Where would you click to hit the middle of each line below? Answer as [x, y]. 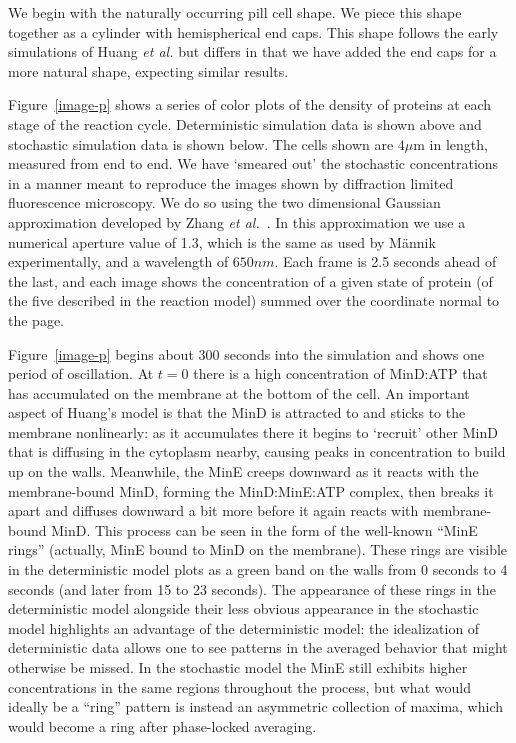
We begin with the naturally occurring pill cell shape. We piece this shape [235, 12]
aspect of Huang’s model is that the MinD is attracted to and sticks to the [237, 412]
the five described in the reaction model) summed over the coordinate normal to [254, 300]
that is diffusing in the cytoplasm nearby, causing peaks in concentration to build [257, 451]
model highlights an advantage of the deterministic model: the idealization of [244, 627]
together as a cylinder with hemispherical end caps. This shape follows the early [253, 31]
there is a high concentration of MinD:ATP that [340, 373]
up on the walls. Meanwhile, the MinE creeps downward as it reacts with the [243, 471]
